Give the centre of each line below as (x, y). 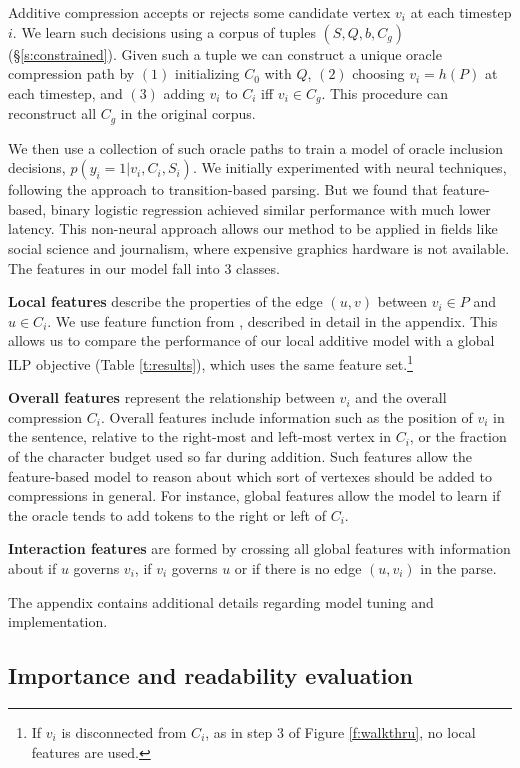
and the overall (401, 397)
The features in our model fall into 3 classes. (144, 267)
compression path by (71, 73)
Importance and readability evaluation (210, 675)
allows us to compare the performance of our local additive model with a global (251, 340)
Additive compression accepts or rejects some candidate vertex (199, 12)
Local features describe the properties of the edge (165, 301)
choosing (378, 73)
